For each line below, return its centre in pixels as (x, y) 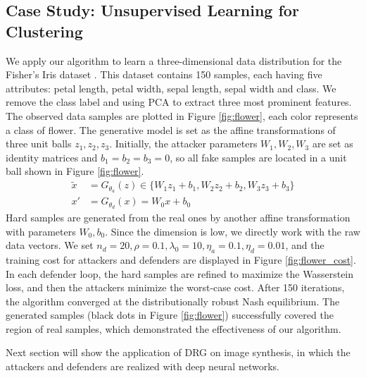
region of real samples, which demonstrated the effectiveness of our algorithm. (173, 328)
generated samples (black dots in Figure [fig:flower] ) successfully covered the (170, 315)
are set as (333, 144)
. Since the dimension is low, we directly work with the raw (233, 231)
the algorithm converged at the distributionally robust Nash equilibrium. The (173, 301)
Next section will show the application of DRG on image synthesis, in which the (178, 352)
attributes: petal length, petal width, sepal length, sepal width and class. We (171, 88)
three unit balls (39, 144)
